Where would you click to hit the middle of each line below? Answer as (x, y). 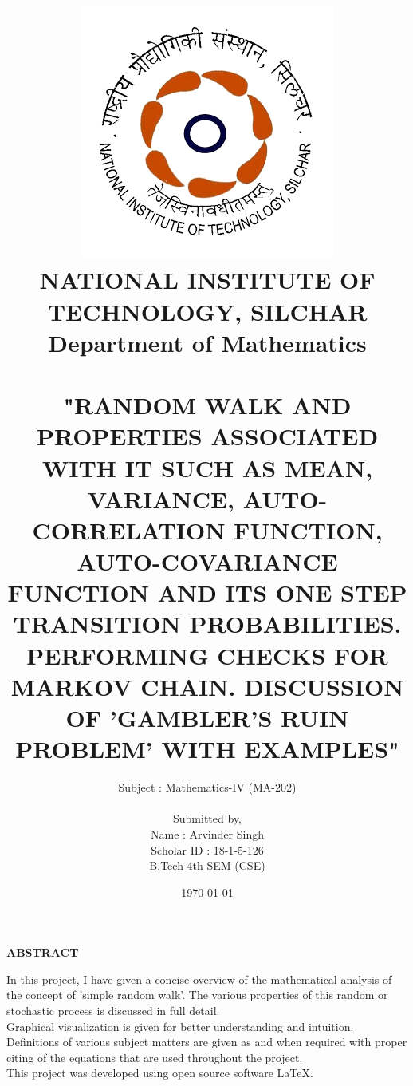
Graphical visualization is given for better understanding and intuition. (180, 1026)
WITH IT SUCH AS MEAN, (207, 467)
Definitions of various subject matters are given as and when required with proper (207, 1042)
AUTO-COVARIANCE (207, 561)
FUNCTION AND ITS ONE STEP (207, 592)
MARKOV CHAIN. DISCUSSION (207, 686)
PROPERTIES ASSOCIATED (207, 436)
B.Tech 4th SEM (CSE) (207, 865)
